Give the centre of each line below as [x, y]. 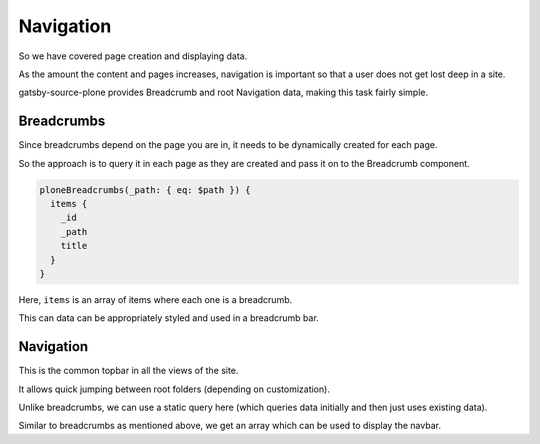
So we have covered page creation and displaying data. [133, 56]
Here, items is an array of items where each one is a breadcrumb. [155, 299]
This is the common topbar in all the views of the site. [128, 371]
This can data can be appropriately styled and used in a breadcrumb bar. [168, 318]
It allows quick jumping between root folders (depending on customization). [174, 389]
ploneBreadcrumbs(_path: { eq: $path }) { [145, 189]
